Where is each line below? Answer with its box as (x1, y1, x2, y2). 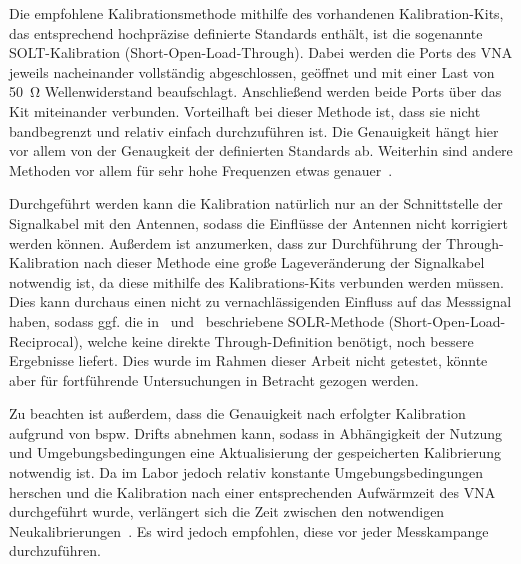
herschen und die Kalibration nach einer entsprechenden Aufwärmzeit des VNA (9, 481, 496, 502)
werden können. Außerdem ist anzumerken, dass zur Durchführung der (9, 232, 442, 253)
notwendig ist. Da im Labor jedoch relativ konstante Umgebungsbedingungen (9, 462, 484, 483)
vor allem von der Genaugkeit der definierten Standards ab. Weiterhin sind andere (9, 140, 513, 161)
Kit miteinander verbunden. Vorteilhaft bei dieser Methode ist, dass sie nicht (9, 100, 481, 121)
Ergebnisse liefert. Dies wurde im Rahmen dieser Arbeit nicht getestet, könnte (9, 350, 488, 371)
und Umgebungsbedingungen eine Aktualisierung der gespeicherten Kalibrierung (9, 442, 502, 463)
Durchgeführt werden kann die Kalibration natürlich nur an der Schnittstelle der (9, 193, 503, 214)
